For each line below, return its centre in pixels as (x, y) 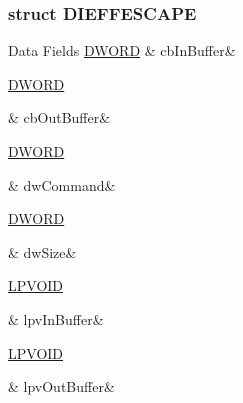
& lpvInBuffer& (56, 318)
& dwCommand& (62, 184)
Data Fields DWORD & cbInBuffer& (122, 50)
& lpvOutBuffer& (61, 386)
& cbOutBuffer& (59, 117)
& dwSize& (42, 251)
